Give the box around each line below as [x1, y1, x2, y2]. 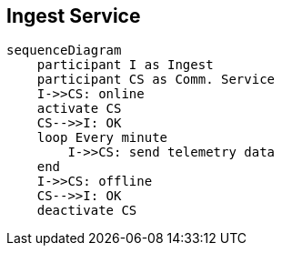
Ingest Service [6, 5, 141, 27]
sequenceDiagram [6, 43, 122, 58]
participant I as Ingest [36, 57, 214, 73]
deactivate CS [36, 203, 137, 218]
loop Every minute [36, 130, 168, 146]
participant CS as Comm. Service [36, 72, 276, 87]
